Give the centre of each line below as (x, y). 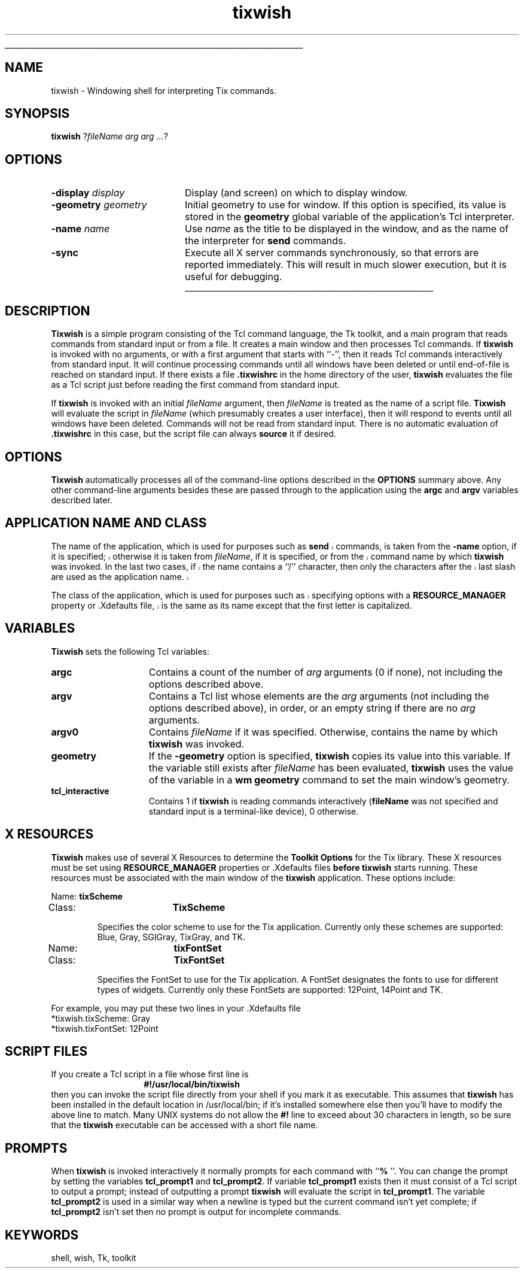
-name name (80, 229)
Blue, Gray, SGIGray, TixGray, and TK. (171, 937)
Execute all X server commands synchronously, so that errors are (332, 253)
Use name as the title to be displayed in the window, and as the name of (347, 229)
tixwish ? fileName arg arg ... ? (109, 136)
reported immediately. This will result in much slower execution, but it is (345, 265)
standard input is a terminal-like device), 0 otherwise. (254, 811)
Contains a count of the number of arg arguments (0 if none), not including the (326, 672)
